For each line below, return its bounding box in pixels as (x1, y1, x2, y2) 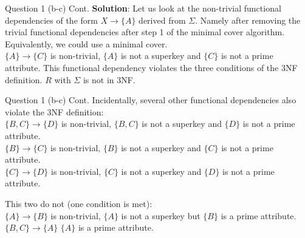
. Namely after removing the (195, 13, 301, 26)
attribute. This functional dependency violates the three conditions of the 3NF (5, 61, 298, 73)
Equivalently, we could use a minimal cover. (5, 37, 168, 50)
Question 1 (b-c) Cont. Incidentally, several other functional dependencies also (5, 93, 296, 106)
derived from (139, 13, 186, 26)
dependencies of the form (5, 13, 98, 26)
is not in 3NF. (83, 73, 135, 86)
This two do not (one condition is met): (5, 197, 152, 209)
